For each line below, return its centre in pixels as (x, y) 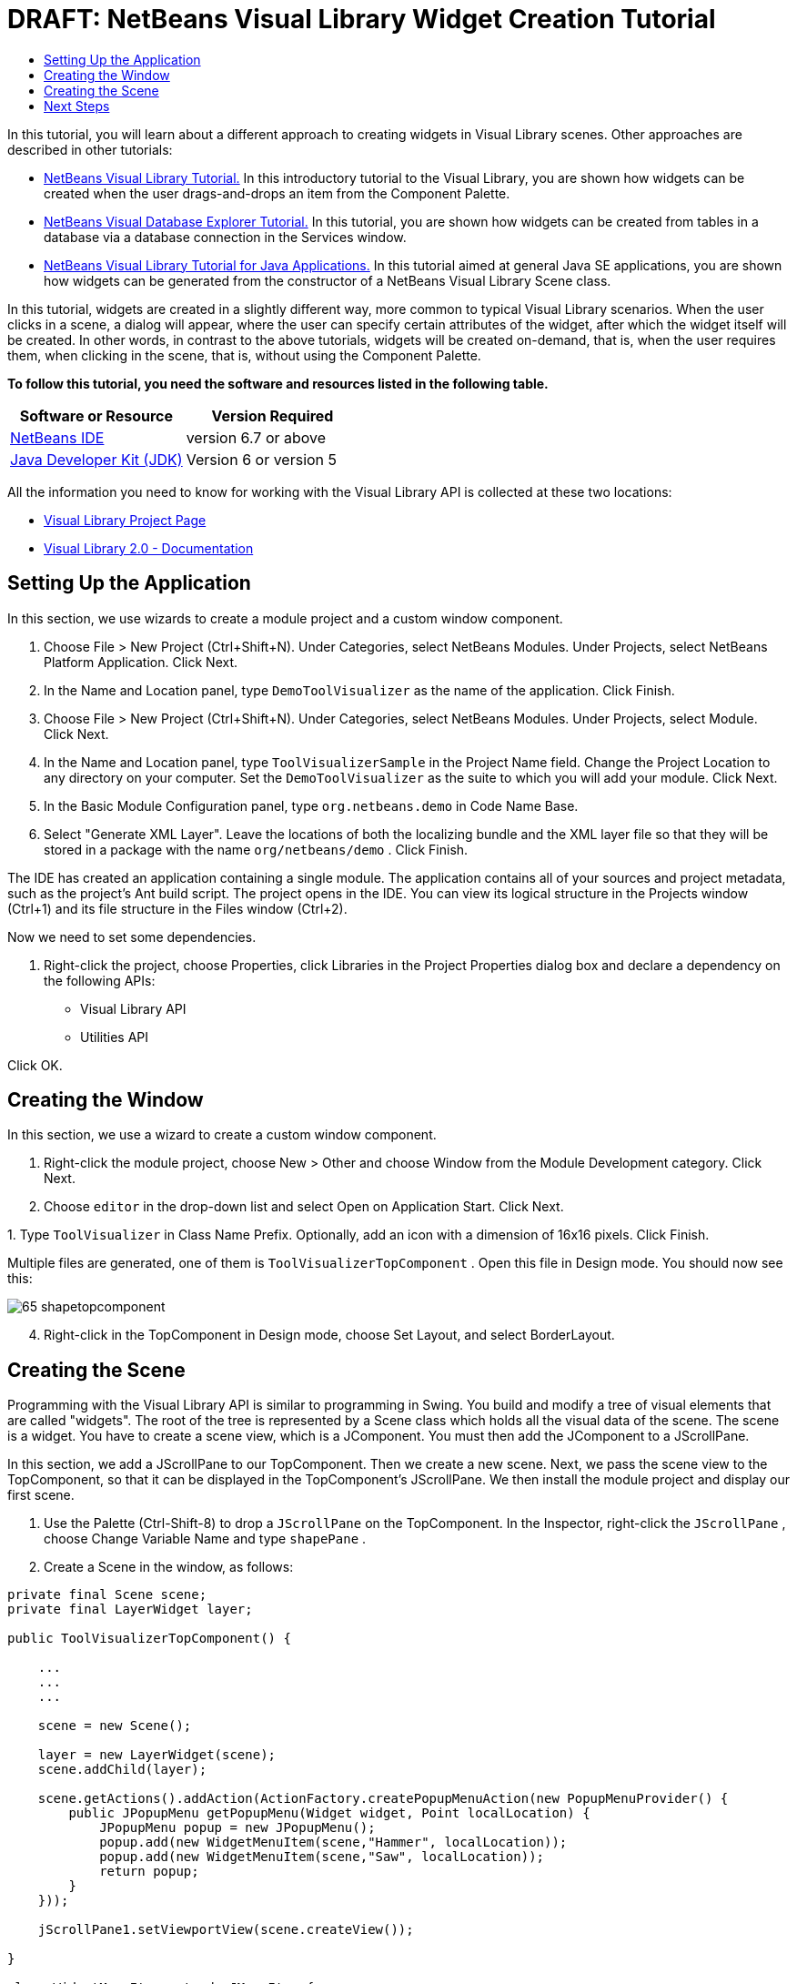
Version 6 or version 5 (262, 459)
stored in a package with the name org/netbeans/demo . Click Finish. (256, 849)
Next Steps (77, 106)
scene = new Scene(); (115, 1726)
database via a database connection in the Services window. (225, 237)
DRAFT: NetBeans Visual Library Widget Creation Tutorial (362, 19)
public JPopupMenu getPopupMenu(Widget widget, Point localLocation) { (329, 1813)
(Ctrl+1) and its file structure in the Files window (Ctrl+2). (177, 908)
